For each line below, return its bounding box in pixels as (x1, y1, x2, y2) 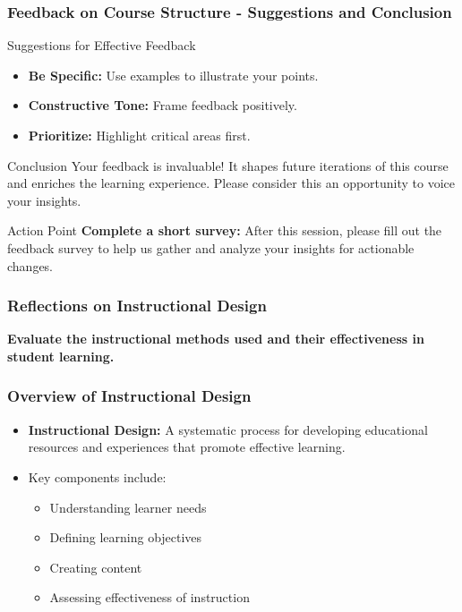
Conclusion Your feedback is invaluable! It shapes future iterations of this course (7, 156, 449, 174)
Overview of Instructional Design (7, 385, 252, 407)
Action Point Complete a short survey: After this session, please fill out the (7, 221, 442, 240)
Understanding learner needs (49, 497, 207, 516)
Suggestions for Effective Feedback (7, 36, 196, 55)
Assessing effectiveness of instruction (49, 588, 250, 607)
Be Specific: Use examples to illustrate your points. (28, 65, 319, 84)
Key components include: (28, 467, 167, 486)
